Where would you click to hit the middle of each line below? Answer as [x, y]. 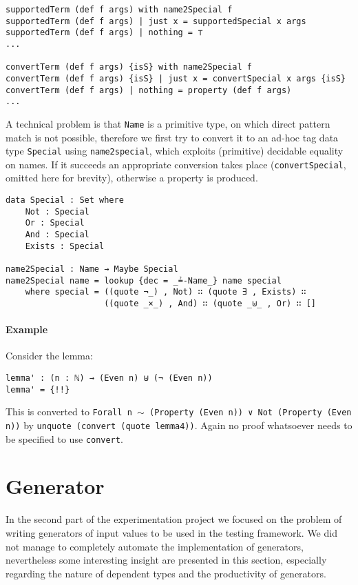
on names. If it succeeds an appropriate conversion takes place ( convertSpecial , [176, 164]
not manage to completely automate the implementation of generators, [155, 546]
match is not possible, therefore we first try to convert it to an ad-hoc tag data [172, 137]
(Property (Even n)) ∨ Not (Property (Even [250, 413]
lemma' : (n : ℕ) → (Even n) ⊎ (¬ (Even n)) [109, 378]
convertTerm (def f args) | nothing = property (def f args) [149, 90]
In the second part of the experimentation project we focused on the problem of [174, 519]
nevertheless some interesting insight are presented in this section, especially [166, 560]
